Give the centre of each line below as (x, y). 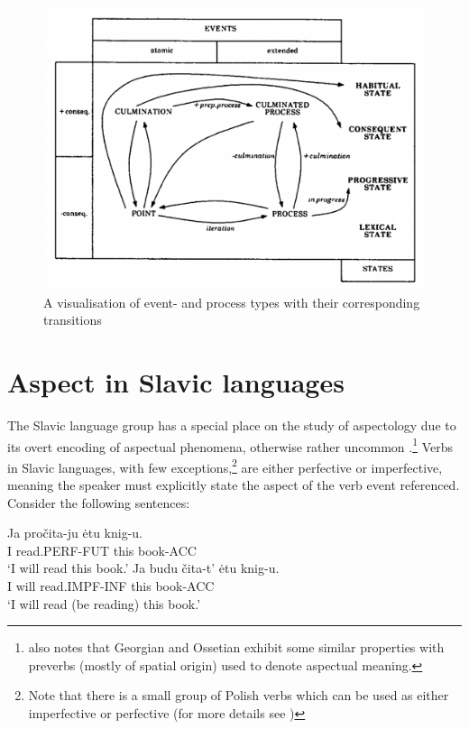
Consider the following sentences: (99, 502)
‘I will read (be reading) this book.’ (104, 603)
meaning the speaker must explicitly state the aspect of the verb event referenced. (234, 485)
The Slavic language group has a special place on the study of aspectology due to (232, 424)
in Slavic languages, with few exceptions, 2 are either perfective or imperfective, (225, 466)
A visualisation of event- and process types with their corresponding (232, 302)
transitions (73, 320)
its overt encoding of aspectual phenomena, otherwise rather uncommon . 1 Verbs (230, 445)
